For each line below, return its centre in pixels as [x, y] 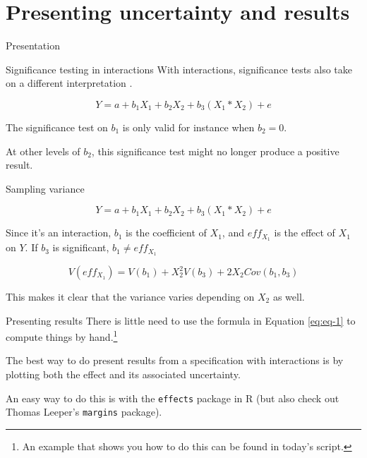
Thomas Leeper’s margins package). [84, 412]
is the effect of [305, 233]
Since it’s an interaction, [59, 233]
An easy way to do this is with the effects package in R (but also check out [173, 398]
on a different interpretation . [69, 83]
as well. [289, 296]
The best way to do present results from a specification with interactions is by [175, 360]
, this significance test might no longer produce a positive [215, 151]
